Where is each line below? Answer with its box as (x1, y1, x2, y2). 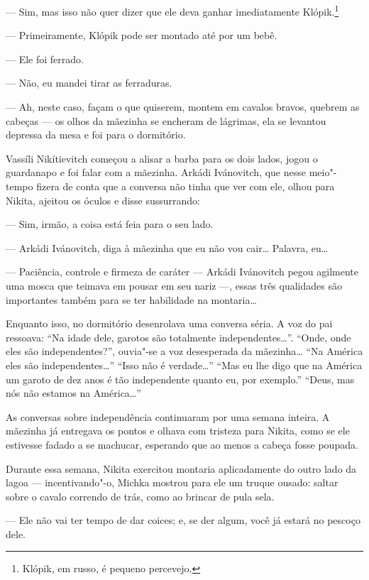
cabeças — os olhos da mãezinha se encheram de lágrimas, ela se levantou (6, 113, 326, 128)
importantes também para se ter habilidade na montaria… (6, 292, 257, 307)
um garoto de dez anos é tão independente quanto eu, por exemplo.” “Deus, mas (6, 371, 355, 386)
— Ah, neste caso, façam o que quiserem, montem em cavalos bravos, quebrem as (6, 99, 360, 114)
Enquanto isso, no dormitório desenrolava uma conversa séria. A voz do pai (6, 316, 333, 331)
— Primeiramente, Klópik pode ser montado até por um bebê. (6, 28, 277, 43)
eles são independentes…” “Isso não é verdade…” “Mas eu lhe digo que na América (6, 357, 363, 372)
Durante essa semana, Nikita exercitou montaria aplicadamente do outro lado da (6, 461, 357, 476)
